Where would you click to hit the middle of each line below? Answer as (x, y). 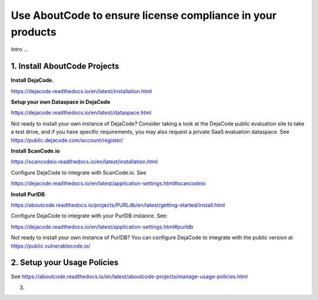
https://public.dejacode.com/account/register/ (67, 140)
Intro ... (20, 50)
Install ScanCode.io (35, 151)
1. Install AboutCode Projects (65, 66)
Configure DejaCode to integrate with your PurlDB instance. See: (89, 216)
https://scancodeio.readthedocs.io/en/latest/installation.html (85, 161)
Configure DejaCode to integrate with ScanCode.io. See (79, 172)
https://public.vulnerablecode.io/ (51, 246)
